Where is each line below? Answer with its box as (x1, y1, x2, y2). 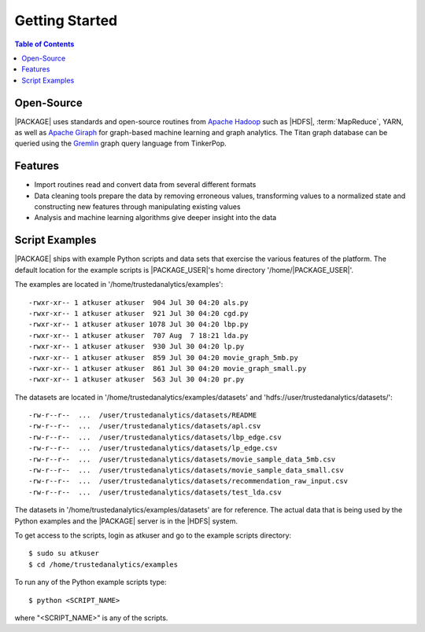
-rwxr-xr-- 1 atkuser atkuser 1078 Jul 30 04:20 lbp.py (28, 320, 249, 329)
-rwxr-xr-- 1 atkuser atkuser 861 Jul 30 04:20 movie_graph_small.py (28, 364, 307, 373)
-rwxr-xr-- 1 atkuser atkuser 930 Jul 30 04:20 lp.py (28, 342, 245, 351)
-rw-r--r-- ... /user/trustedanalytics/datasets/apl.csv (28, 421, 261, 431)
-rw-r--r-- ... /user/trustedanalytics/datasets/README (28, 411, 257, 420)
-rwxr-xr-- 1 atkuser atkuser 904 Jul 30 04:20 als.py (28, 298, 249, 307)
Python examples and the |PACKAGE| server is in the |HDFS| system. (14, 516, 238, 526)
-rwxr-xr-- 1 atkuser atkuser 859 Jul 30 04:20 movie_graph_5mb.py (28, 353, 298, 362)
